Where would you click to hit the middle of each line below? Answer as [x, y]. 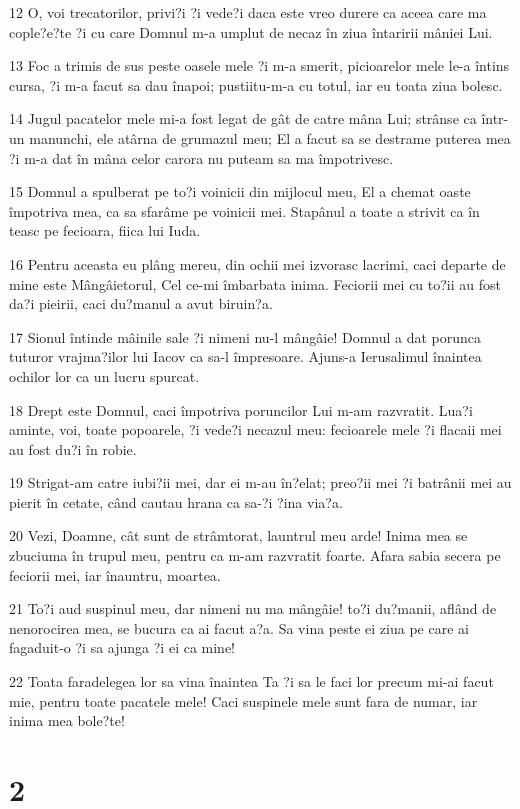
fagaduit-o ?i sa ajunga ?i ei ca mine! [122, 647]
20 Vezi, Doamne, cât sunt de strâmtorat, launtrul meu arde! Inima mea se [238, 535]
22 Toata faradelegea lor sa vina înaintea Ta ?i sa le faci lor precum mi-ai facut [251, 681]
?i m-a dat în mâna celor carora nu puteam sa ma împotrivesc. [201, 157]
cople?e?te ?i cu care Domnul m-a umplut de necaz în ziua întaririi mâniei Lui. [251, 31]
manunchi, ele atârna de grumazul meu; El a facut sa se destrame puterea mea [270, 137]
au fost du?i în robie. [73, 448]
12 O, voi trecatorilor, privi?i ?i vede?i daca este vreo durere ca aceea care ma [248, 12]
